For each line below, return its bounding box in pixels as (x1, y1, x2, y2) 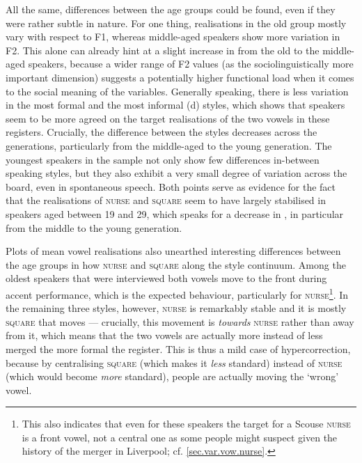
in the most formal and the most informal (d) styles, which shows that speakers (6, 97, 345, 112)
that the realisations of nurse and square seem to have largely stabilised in (6, 193, 326, 207)
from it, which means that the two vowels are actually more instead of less (6, 328, 323, 343)
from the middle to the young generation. (6, 220, 182, 235)
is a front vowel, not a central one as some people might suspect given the (22, 430, 338, 444)
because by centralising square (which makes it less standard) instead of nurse (6, 355, 343, 370)
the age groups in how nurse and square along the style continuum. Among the (6, 257, 346, 272)
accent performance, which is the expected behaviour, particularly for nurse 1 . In (6, 285, 349, 301)
